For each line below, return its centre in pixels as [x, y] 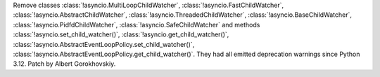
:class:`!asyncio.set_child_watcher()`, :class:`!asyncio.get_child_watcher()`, [121, 34]
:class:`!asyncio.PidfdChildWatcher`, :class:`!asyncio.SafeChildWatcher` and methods [137, 24]
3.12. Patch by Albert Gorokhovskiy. [64, 64]
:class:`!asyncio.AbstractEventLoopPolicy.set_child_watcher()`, [104, 44]
